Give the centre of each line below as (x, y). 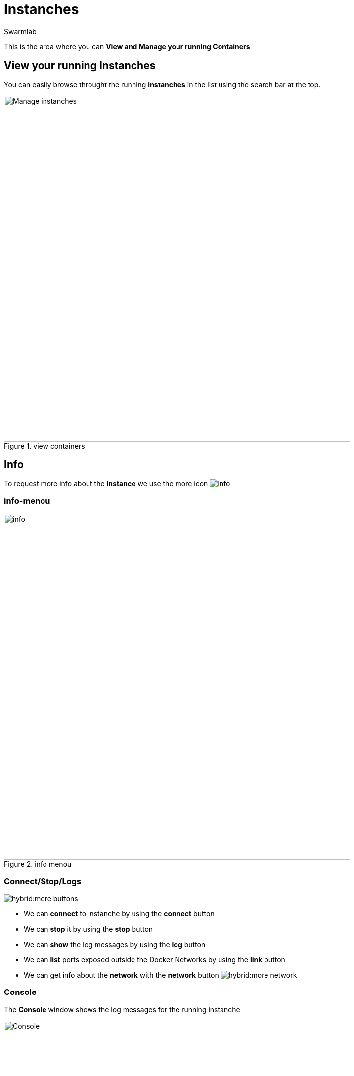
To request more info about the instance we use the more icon (106, 484)
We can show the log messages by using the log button (115, 944)
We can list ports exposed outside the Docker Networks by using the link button (155, 959)
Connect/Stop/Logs (43, 881)
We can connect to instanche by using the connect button (119, 913)
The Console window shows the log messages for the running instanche (122, 1009)
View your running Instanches (80, 66)
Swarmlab (20, 31)
